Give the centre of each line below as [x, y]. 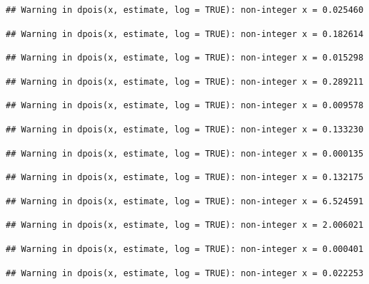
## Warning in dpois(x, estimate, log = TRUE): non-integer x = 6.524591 [185, 201]
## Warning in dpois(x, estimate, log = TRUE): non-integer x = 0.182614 [185, 34]
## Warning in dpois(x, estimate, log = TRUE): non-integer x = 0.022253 [185, 273]
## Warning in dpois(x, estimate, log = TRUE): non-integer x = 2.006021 [185, 225]
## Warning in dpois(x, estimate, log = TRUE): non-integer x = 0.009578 [185, 106]
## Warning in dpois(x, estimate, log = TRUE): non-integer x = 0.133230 [185, 129]
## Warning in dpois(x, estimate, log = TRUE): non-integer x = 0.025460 [185, 10]
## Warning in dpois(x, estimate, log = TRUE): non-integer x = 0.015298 [185, 58]
